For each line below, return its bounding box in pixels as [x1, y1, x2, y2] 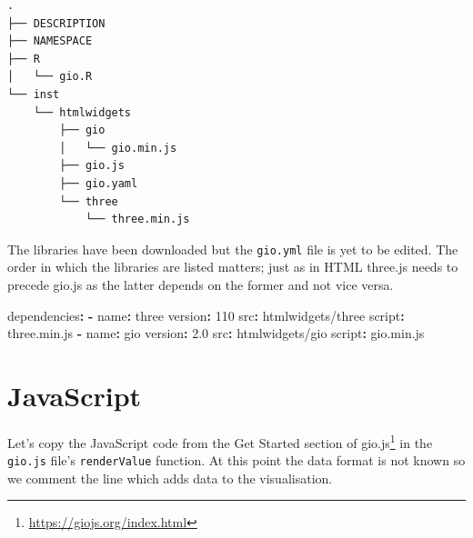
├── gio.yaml [59, 176, 138, 190]
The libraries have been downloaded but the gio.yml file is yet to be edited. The [7, 239, 458, 258]
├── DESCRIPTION [7, 16, 106, 30]
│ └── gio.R [7, 70, 93, 84]
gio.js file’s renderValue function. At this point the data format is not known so [7, 451, 466, 470]
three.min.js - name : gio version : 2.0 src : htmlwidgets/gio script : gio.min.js [7, 324, 425, 343]
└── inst [7, 87, 60, 101]
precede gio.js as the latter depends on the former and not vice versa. [7, 274, 394, 294]
